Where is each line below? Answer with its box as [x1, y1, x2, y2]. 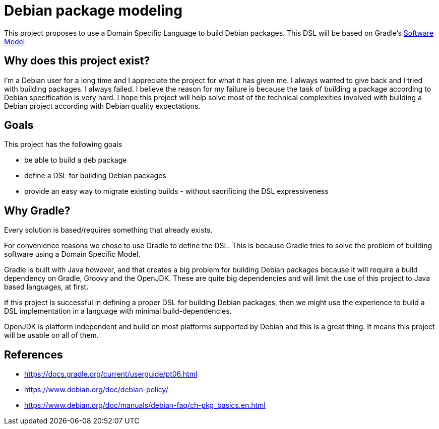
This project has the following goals [4, 140, 122, 149]
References [4, 348, 63, 361]
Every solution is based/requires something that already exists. [4, 226, 213, 235]
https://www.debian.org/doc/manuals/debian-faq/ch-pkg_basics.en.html [24, 401, 266, 410]
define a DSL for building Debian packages [24, 171, 166, 180]
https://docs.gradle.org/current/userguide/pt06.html [24, 370, 198, 379]
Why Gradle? [4, 204, 71, 217]
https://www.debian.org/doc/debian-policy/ [24, 385, 168, 394]
